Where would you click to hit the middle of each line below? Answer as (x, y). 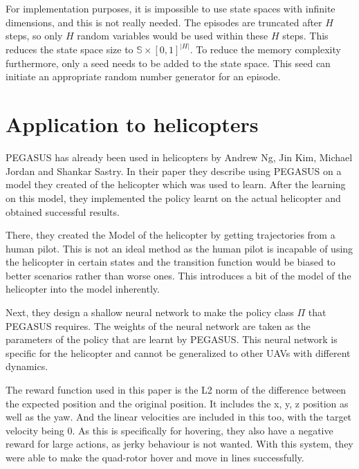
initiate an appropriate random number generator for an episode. (143, 76)
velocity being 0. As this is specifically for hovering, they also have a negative (169, 430)
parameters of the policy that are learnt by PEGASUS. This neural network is (172, 339)
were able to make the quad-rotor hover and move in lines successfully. (155, 457)
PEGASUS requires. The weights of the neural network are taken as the (158, 325)
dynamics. (27, 366)
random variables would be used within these (173, 36)
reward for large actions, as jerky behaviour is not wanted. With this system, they (179, 444)
